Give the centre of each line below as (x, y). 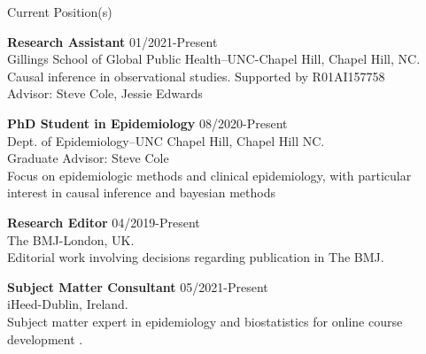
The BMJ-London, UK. (71, 239)
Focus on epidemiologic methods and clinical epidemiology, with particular (209, 175)
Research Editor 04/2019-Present (104, 222)
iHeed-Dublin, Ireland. (68, 304)
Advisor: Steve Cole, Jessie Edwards (105, 93)
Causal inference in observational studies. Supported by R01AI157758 (196, 76)
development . (45, 339)
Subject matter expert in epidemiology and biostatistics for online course (205, 321)
